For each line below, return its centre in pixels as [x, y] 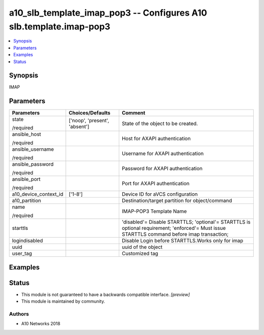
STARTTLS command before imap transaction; [175, 234]
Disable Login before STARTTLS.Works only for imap [182, 241]
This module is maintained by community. [63, 301]
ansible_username [33, 149]
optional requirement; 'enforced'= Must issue [174, 228]
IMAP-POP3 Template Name [154, 211]
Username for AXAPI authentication [163, 154]
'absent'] [79, 127]
